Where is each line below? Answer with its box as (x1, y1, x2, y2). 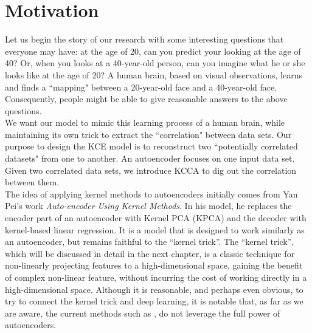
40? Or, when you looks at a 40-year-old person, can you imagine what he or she (5, 57, 305, 69)
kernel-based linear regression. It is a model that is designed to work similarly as (5, 223, 305, 236)
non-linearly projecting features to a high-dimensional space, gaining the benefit (5, 259, 303, 272)
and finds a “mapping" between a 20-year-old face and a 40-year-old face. (5, 80, 277, 93)
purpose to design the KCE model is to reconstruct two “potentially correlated (5, 140, 298, 153)
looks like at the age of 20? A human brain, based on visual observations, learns (5, 68, 303, 81)
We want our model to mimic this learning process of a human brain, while (5, 116, 285, 129)
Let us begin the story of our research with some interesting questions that (5, 33, 284, 46)
